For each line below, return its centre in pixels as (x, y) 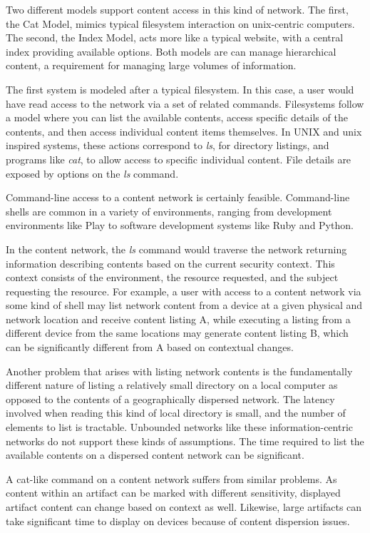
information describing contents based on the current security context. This (170, 263)
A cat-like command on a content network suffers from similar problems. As (171, 478)
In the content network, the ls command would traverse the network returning (176, 249)
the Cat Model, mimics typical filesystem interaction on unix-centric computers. (180, 23)
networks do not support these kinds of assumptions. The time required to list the (185, 441)
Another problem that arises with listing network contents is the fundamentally (179, 371)
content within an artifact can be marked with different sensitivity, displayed (173, 493)
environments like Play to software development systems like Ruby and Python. (180, 225)
